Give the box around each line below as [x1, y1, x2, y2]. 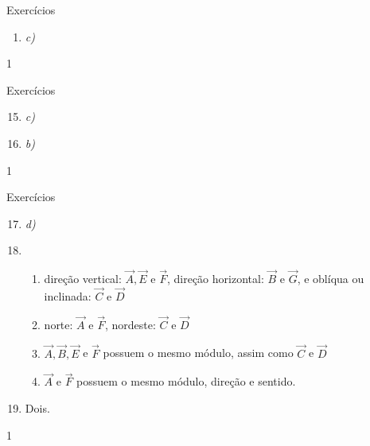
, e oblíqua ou [297, 270, 364, 287]
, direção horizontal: [166, 270, 264, 287]
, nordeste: [104, 316, 156, 332]
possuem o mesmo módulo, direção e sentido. [76, 373, 296, 390]
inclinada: [44, 287, 92, 304]
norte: [44, 316, 73, 332]
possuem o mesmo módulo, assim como [103, 344, 294, 361]
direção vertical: [44, 270, 122, 287]
